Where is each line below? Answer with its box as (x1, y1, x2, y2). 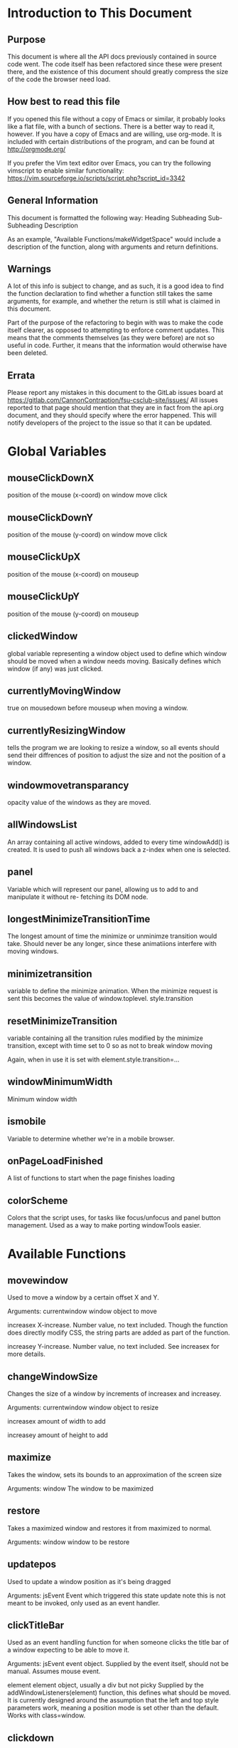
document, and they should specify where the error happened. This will (7, 411, 217, 420)
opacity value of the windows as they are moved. (7, 798, 151, 806)
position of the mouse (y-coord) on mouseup (7, 610, 139, 618)
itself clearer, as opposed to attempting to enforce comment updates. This (7, 326, 225, 334)
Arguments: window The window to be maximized (7, 1484, 154, 1493)
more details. (7, 1349, 46, 1359)
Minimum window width (7, 1094, 77, 1103)
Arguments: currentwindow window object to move (7, 1307, 158, 1316)
